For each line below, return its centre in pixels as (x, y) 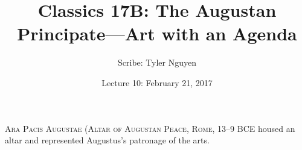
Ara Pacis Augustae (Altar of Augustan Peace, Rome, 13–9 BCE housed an (150, 128)
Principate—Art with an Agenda (157, 33)
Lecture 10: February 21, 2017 (157, 82)
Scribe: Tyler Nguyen (157, 62)
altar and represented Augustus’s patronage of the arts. (107, 140)
